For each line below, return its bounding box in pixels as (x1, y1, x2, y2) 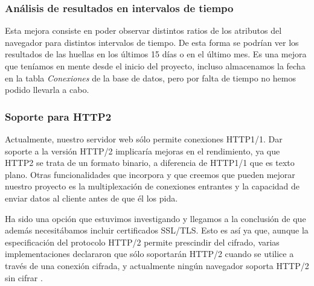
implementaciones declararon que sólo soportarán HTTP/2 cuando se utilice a (5, 247, 294, 260)
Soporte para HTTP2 (5, 109, 112, 124)
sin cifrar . (5, 271, 43, 284)
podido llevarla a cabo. (5, 83, 89, 96)
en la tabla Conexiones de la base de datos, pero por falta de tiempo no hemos (5, 71, 296, 84)
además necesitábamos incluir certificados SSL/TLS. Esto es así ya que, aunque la (5, 224, 309, 237)
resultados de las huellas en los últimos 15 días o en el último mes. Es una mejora (5, 48, 307, 60)
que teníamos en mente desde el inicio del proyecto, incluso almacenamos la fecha (5, 60, 306, 72)
